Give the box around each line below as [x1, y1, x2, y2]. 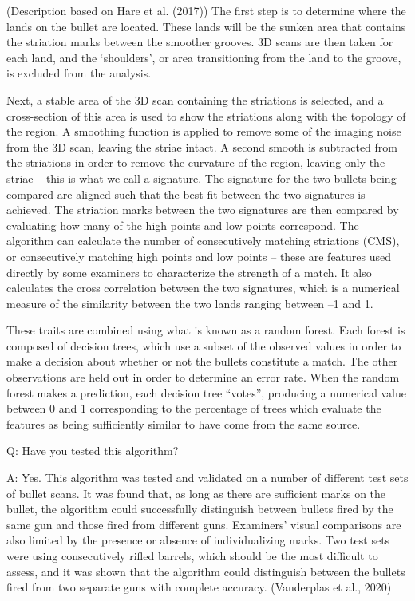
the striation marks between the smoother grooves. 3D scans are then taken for [6, 34, 393, 50]
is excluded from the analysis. [6, 65, 152, 81]
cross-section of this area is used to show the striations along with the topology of [6, 107, 406, 124]
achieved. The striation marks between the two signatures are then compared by [6, 201, 399, 218]
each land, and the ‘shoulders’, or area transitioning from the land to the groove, [6, 49, 401, 65]
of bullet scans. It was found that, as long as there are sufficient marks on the [6, 484, 386, 501]
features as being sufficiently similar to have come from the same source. [6, 415, 361, 432]
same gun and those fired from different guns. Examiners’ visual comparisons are [6, 516, 401, 532]
